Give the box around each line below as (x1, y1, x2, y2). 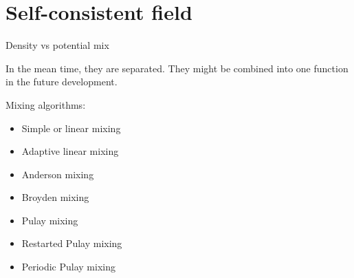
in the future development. (5, 74, 118, 89)
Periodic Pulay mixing (21, 259, 115, 274)
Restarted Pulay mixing (21, 236, 122, 250)
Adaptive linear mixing (21, 144, 119, 158)
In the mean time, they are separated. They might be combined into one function (5, 61, 349, 75)
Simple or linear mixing (21, 120, 121, 135)
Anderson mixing (21, 167, 94, 181)
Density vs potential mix (5, 38, 109, 52)
